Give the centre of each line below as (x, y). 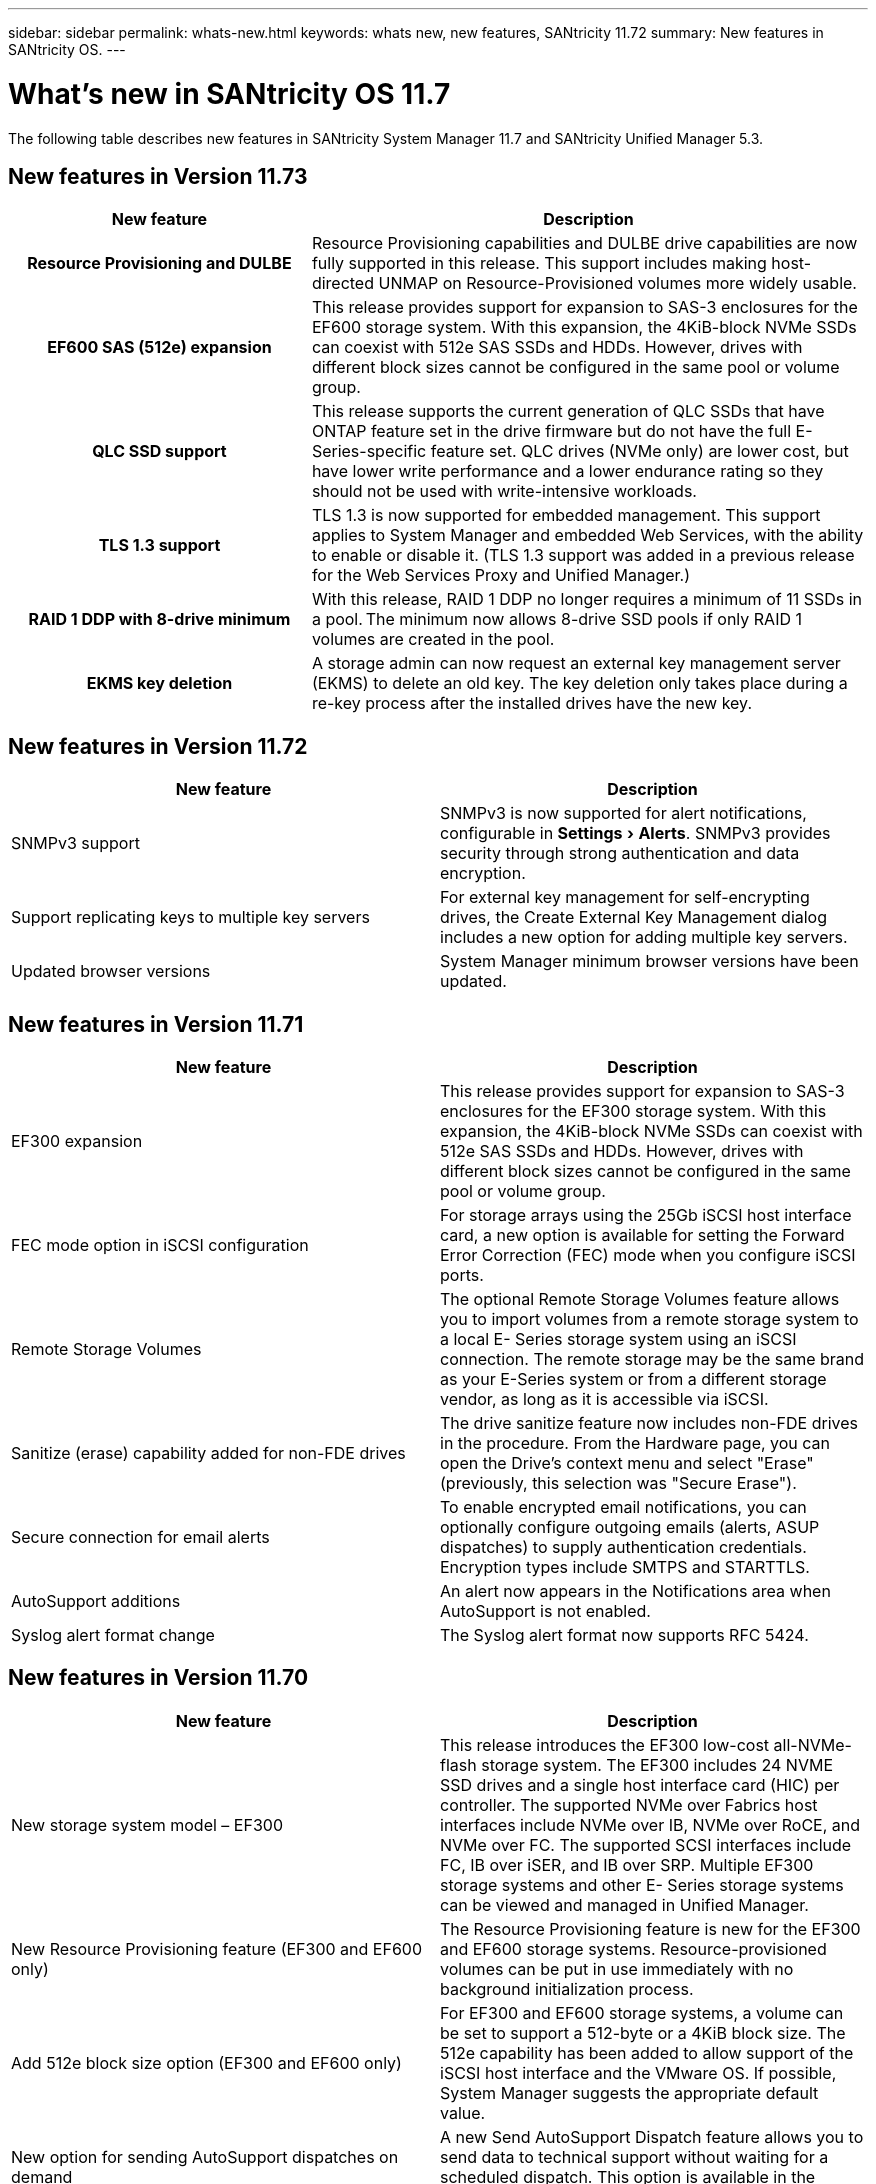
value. (463, 2112)
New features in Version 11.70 (158, 1678)
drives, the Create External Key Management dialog (634, 917)
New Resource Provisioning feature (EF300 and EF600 (217, 1948)
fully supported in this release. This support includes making (539, 263)
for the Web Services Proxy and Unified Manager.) (501, 575)
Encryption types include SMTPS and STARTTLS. (625, 1567)
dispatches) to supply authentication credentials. (623, 1547)
